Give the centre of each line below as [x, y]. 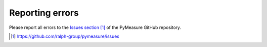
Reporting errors [44, 13]
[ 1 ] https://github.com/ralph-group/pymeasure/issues [65, 36]
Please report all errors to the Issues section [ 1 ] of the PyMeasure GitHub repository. [95, 27]
